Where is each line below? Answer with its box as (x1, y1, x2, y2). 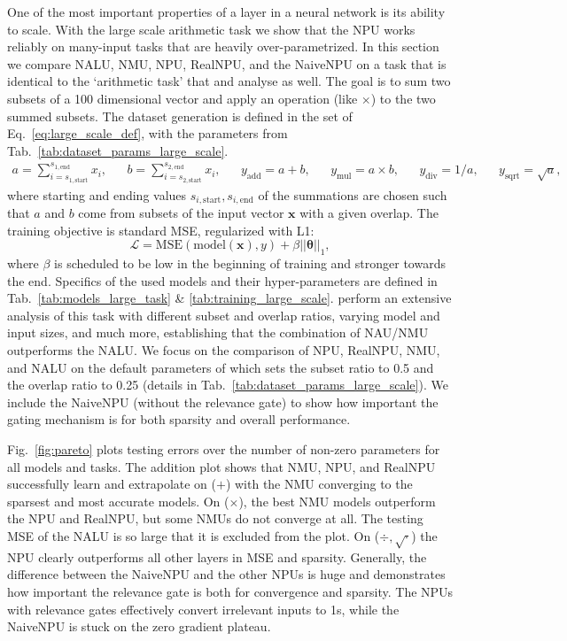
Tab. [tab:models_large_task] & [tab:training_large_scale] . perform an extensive (7, 289, 452, 307)
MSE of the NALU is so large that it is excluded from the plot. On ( (7, 527, 380, 544)
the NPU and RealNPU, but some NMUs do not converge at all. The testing (7, 509, 423, 528)
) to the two (370, 89, 436, 107)
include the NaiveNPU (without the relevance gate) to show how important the (7, 392, 439, 411)
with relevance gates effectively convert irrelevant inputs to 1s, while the (7, 599, 400, 618)
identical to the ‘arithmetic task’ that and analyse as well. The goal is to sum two (7, 72, 451, 90)
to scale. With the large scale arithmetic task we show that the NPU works (7, 19, 416, 38)
